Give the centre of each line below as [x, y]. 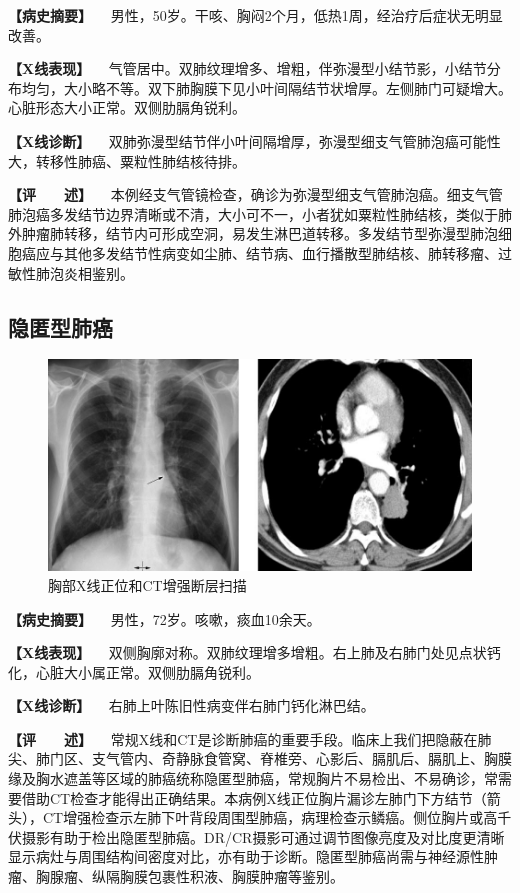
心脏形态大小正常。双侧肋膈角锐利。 [127, 107]
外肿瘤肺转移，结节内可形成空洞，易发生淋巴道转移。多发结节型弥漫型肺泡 [253, 233]
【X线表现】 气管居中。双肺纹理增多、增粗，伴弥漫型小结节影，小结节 [247, 68]
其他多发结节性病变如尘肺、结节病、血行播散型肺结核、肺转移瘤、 [280, 252]
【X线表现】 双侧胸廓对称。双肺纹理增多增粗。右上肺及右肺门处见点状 [247, 652]
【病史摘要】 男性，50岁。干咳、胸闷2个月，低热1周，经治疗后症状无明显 [255, 15]
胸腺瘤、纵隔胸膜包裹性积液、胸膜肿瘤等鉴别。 [189, 876]
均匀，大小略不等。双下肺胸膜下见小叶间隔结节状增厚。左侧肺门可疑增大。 [266, 87]
